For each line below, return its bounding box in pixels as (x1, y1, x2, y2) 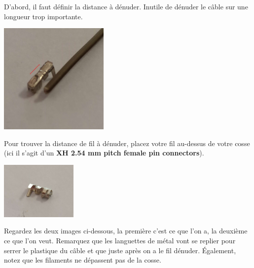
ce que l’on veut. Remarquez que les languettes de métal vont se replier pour (4, 235, 236, 245)
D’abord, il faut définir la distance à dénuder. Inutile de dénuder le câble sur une (4, 1, 248, 11)
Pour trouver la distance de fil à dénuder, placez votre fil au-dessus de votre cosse (4, 138, 250, 148)
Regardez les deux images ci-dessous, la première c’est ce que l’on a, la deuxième (4, 226, 248, 236)
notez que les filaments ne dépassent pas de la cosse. (4, 255, 161, 265)
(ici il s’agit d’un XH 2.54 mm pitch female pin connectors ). (4, 148, 204, 158)
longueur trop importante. (4, 11, 83, 21)
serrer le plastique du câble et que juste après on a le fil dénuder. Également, (4, 245, 236, 255)
